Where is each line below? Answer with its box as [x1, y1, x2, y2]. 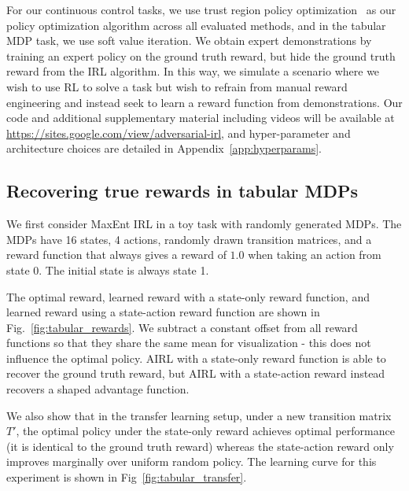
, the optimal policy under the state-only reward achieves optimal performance [16, 423, 395, 439]
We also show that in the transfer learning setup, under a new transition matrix [6, 407, 392, 423]
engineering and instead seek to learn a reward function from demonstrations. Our [6, 94, 403, 110]
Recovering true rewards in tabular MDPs [6, 179, 359, 203]
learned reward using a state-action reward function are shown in [6, 304, 320, 320]
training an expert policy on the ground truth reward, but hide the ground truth [6, 47, 396, 64]
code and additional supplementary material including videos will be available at [6, 109, 395, 126]
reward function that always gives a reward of [6, 246, 227, 263]
